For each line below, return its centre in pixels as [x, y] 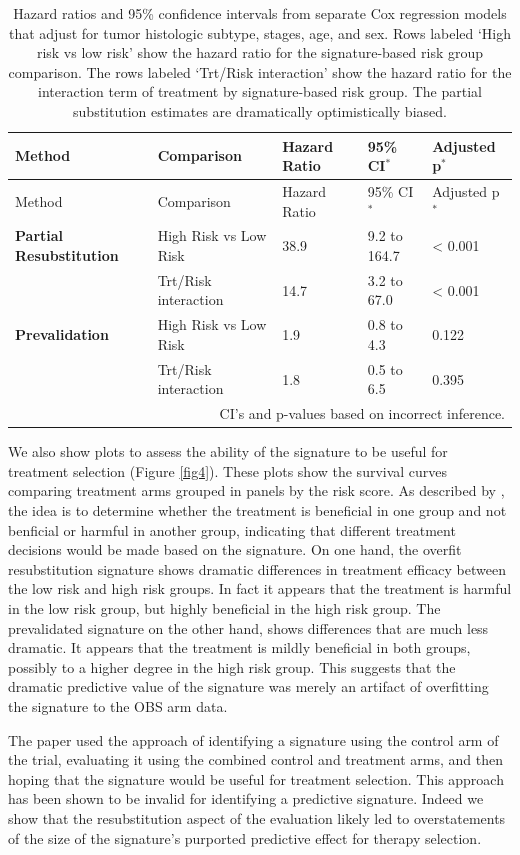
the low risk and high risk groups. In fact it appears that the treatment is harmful [260, 588]
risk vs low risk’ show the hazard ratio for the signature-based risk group [260, 52]
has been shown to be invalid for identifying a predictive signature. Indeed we [246, 798]
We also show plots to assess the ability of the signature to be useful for [228, 451]
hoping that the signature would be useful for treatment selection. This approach [256, 778]
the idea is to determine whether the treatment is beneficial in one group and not [257, 510]
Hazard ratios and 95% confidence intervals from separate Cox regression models [260, 13]
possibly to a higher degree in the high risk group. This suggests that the [232, 666]
